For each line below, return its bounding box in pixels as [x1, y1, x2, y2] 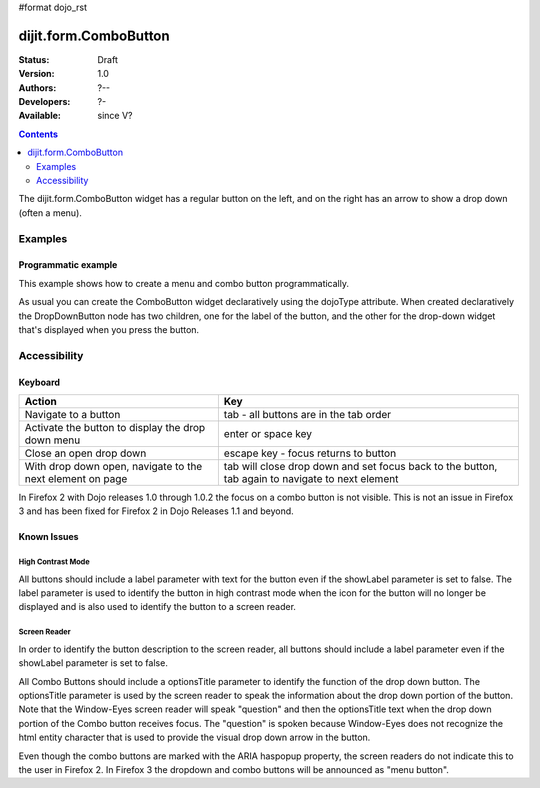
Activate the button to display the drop [24, 420, 206, 434]
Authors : [18, 81, 57, 94]
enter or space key [223, 426, 312, 440]
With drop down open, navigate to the [24, 459, 203, 473]
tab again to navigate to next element [223, 471, 399, 485]
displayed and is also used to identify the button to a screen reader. [18, 601, 297, 613]
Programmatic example [18, 259, 118, 271]
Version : [18, 68, 55, 80]
